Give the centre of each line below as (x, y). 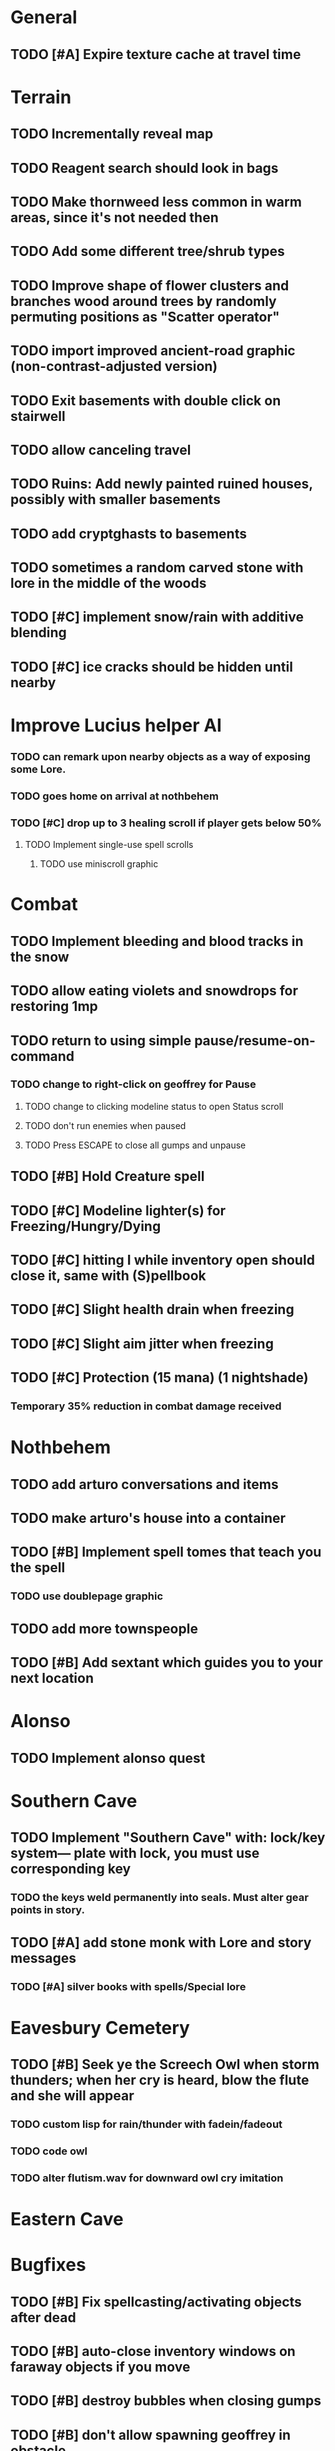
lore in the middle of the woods (108, 583)
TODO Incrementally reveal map (112, 134)
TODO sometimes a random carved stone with (157, 567)
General (44, 17)
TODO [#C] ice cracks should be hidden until (151, 666)
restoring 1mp (54, 1006)
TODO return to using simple (101, 1040)
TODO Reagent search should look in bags (144, 167)
